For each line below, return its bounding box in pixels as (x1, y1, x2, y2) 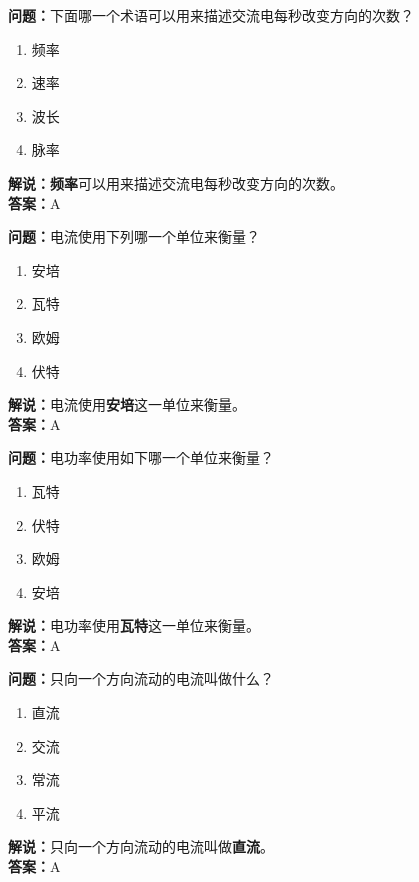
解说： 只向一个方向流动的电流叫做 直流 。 (8, 836, 274, 857)
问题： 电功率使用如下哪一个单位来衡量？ (8, 447, 274, 468)
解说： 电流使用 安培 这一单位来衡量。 (8, 394, 246, 415)
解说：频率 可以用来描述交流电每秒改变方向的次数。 (8, 172, 344, 193)
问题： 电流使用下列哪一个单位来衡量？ (8, 226, 260, 247)
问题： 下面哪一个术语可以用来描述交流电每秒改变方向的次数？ (8, 5, 414, 25)
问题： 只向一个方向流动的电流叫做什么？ (8, 668, 274, 689)
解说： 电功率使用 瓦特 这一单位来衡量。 (8, 615, 260, 636)
